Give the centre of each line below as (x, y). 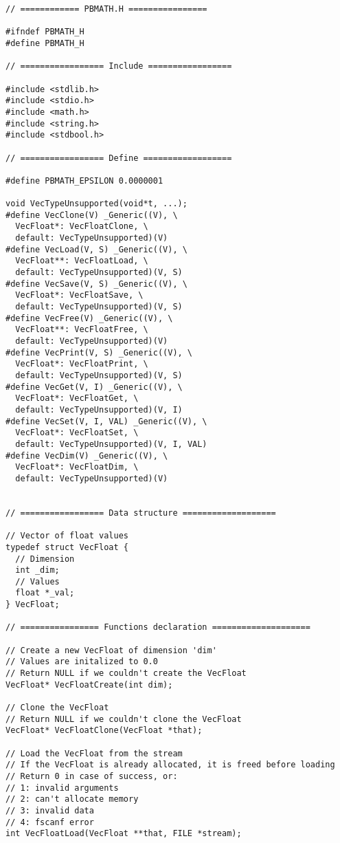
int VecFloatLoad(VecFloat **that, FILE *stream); (124, 834)
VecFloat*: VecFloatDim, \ (77, 467)
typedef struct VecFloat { (67, 547)
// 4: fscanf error (50, 822)
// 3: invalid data (50, 810)
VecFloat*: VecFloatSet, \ (77, 433)
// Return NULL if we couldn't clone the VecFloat (124, 719)
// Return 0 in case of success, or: (92, 776)
